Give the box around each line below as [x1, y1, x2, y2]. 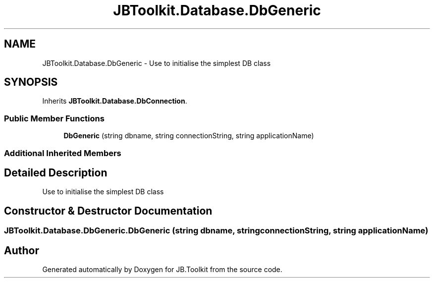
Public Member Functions [4, 113, 105, 123]
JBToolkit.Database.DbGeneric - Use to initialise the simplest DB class [42, 58, 271, 67]
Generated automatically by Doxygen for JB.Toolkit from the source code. [42, 265, 282, 274]
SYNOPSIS [4, 76, 58, 89]
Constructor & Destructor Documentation [4, 204, 213, 217]
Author [4, 244, 39, 257]
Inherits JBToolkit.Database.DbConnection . [42, 97, 187, 106]
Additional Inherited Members [4, 148, 121, 158]
